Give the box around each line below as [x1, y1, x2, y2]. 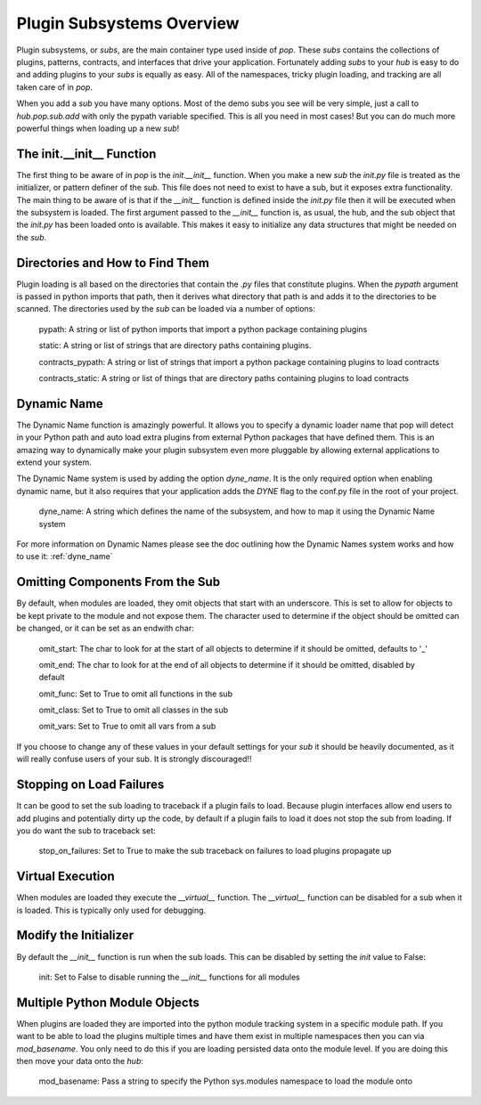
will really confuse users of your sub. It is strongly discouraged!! [16, 753, 252, 765]
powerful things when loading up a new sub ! [16, 123, 180, 134]
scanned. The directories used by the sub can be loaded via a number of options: [16, 304, 315, 314]
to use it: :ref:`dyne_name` [16, 551, 113, 562]
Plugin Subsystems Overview [16, 13, 240, 33]
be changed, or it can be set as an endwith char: [16, 623, 195, 634]
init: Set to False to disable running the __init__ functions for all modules [38, 971, 300, 982]
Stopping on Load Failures [16, 777, 165, 792]
